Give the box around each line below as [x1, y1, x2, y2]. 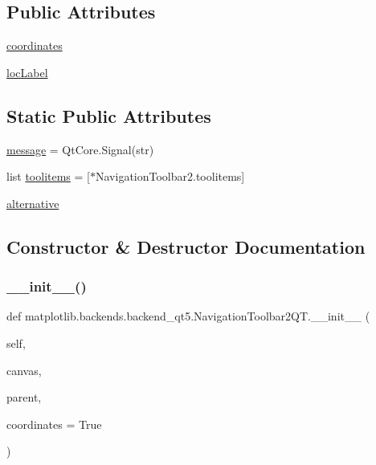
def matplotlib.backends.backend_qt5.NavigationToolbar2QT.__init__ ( [6, 308, 370, 324]
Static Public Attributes [6, 103, 211, 128]
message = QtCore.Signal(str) [6, 141, 154, 157]
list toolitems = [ [6, 168, 90, 185]
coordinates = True [6, 415, 102, 432]
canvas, [6, 361, 42, 378]
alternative [6, 194, 59, 211]
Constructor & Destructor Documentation [6, 234, 366, 259]
